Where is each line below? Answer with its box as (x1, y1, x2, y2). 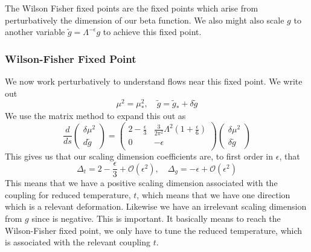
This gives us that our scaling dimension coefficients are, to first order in (5, 149, 274, 162)
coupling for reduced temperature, (5, 188, 131, 201)
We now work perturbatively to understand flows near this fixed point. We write (5, 75, 303, 87)
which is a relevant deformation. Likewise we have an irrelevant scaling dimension (5, 200, 307, 213)
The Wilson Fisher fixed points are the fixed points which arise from (5, 2, 258, 14)
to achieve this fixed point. (103, 25, 202, 38)
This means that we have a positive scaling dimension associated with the (5, 176, 278, 189)
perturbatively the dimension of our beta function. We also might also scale (5, 13, 284, 26)
